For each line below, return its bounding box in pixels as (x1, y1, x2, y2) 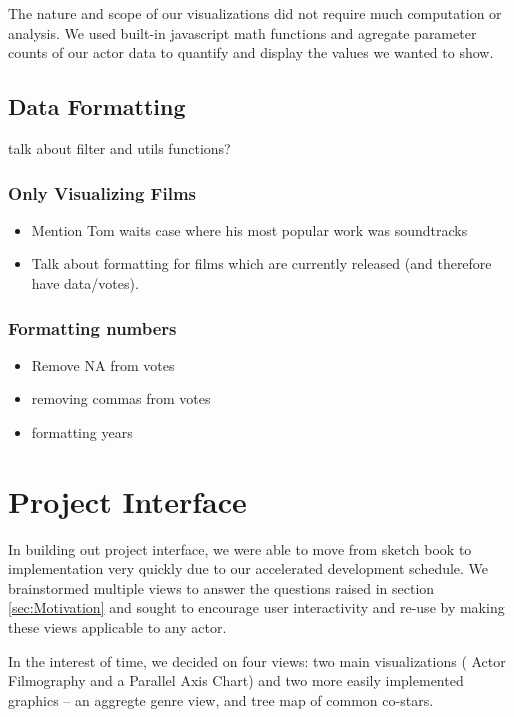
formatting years (31, 421, 133, 442)
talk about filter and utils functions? (8, 137, 231, 158)
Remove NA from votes (31, 354, 175, 375)
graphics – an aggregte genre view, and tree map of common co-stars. (8, 689, 434, 710)
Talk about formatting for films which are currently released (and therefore (31, 253, 492, 274)
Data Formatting (8, 91, 186, 122)
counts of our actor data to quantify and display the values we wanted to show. (8, 42, 494, 63)
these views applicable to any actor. (8, 617, 227, 638)
